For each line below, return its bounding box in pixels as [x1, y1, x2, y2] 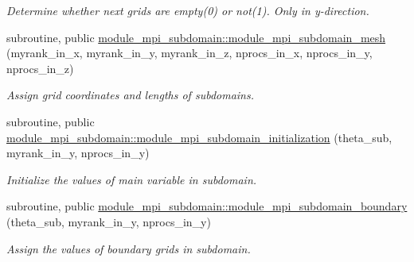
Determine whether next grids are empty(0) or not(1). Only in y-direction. [6, 2, 369, 18]
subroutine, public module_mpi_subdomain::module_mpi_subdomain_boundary [6, 198, 408, 214]
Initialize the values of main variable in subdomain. [6, 171, 257, 187]
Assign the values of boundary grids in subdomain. [6, 240, 251, 256]
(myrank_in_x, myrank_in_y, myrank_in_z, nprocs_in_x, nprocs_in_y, [6, 44, 373, 61]
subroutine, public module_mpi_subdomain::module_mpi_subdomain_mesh [6, 29, 386, 45]
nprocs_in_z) [6, 60, 74, 76]
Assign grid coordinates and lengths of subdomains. [6, 87, 254, 103]
